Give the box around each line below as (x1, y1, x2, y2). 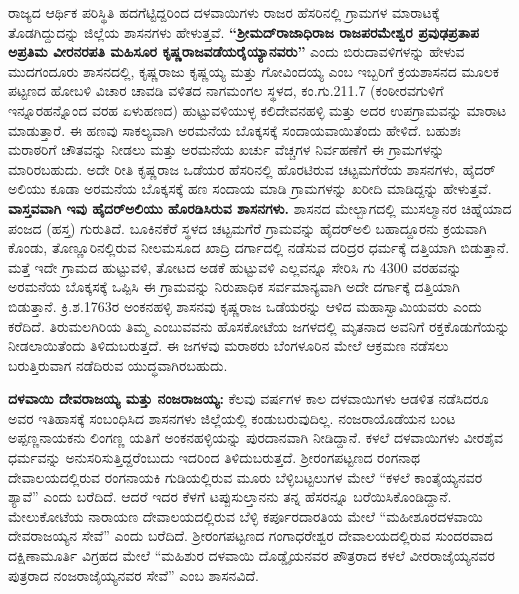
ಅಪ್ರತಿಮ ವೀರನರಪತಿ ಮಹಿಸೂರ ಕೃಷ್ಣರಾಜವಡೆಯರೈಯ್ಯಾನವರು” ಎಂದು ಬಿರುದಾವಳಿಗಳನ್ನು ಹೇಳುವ (8, 41, 465, 62)
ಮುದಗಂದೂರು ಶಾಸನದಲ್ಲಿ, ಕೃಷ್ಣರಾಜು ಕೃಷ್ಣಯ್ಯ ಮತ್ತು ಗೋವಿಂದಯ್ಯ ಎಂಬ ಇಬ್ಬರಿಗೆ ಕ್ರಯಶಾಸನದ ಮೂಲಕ (8, 60, 500, 81)
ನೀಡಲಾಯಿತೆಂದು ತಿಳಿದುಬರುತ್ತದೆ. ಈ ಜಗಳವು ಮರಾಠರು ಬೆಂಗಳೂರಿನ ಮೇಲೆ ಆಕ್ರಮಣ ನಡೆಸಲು (8, 335, 449, 356)
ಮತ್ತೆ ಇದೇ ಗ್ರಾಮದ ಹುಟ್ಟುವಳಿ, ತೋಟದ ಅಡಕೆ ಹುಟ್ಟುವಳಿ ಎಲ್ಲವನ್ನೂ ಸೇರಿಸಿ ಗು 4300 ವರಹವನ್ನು (8, 256, 462, 277)
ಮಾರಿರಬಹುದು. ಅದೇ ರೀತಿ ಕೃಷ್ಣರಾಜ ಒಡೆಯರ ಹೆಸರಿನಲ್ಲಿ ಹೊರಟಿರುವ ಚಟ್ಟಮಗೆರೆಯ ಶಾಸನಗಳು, (8, 158, 459, 179)
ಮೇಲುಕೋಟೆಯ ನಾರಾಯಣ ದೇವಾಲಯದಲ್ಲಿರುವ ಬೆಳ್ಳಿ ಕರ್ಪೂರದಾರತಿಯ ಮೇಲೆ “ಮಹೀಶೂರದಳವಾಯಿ (8, 505, 483, 526)
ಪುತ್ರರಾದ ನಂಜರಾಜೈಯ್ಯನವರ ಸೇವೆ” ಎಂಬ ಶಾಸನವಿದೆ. (8, 564, 259, 585)
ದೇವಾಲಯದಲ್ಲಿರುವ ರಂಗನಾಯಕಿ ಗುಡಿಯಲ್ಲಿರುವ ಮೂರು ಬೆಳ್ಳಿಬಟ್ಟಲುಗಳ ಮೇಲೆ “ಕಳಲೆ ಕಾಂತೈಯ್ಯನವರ (8, 466, 483, 487)
